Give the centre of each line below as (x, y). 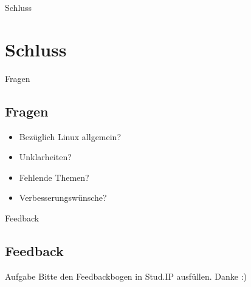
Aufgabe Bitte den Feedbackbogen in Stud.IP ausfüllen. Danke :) (126, 276)
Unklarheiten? (45, 157)
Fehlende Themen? (54, 177)
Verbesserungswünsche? (63, 198)
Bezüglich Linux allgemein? (70, 136)
